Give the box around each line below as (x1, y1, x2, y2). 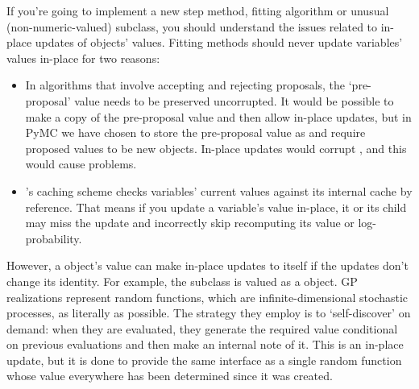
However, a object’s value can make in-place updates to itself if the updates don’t (6, 257, 409, 274)
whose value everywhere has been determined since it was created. (6, 367, 333, 384)
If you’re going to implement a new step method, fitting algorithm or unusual (6, 2, 389, 19)
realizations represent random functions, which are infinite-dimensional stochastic (6, 288, 409, 305)
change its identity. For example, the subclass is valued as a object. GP (6, 272, 358, 289)
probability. (25, 230, 82, 246)
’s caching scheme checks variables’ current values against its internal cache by (25, 182, 413, 199)
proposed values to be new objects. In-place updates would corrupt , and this (25, 139, 407, 156)
